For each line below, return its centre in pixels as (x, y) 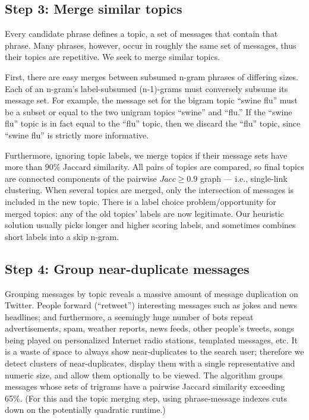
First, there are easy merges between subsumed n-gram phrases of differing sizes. (152, 76)
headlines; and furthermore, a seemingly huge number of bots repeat (129, 316)
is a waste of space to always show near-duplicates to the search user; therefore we (154, 351)
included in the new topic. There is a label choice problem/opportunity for (141, 201)
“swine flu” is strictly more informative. (77, 135)
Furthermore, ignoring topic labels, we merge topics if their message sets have (146, 155)
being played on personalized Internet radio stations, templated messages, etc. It (151, 340)
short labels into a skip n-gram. (62, 236)
